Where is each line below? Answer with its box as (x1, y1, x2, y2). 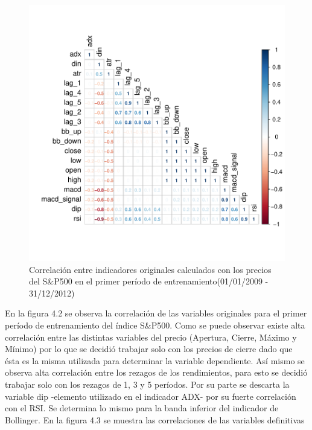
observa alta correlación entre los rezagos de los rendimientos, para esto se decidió (5, 366, 308, 379)
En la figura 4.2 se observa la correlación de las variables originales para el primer (5, 307, 307, 319)
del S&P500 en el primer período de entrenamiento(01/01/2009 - (29, 275, 269, 287)
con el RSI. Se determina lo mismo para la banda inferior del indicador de (5, 402, 279, 414)
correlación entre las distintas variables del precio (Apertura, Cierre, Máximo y (5, 330, 297, 343)
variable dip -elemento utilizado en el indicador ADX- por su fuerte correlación (5, 390, 296, 402)
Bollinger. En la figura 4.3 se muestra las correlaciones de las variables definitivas (5, 413, 305, 426)
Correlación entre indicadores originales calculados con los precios (29, 263, 272, 275)
